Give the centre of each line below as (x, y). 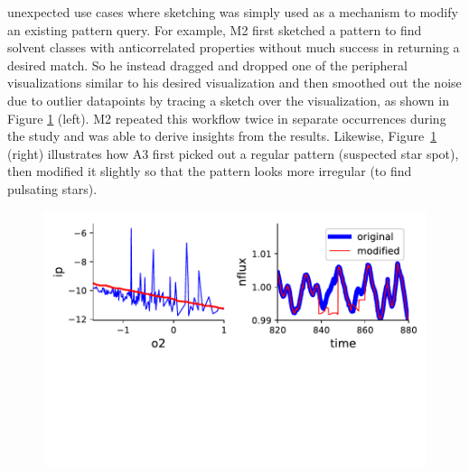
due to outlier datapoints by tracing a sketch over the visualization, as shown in (228, 100)
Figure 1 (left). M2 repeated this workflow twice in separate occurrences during (227, 118)
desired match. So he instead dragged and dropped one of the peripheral (207, 65)
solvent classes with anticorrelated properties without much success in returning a (234, 47)
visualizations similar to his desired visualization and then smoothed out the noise (234, 83)
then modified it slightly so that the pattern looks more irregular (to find (210, 171)
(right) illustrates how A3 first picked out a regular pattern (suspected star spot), (233, 153)
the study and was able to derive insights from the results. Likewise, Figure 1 (222, 136)
